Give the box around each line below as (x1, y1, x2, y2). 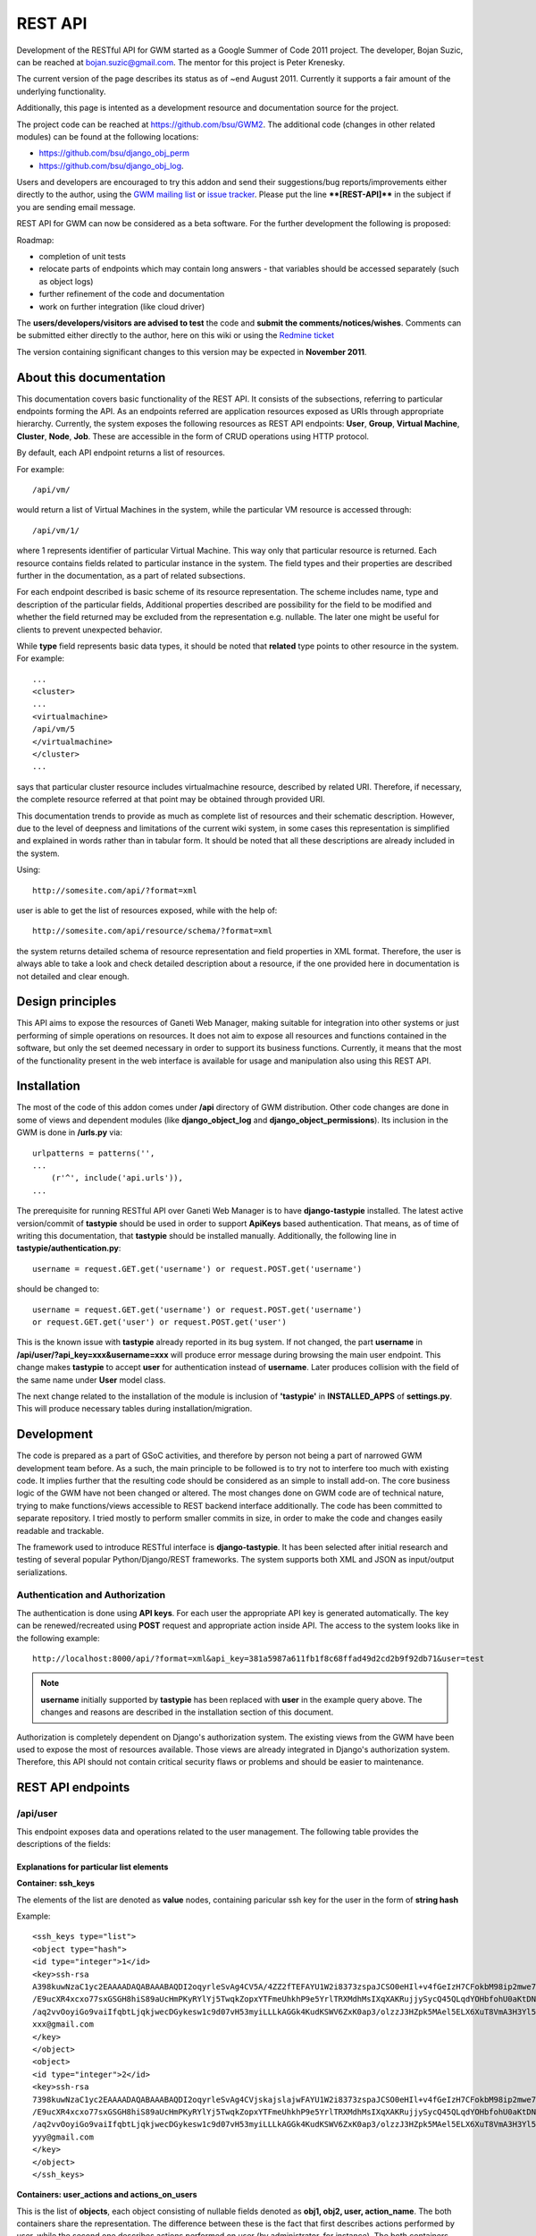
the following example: (16, 1632, 100, 1643)
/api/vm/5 (32, 724, 75, 734)
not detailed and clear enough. (16, 970, 130, 981)
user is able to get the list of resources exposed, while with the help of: (16, 904, 278, 916)
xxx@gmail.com (32, 2020, 94, 2029)
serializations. (16, 1566, 68, 1578)
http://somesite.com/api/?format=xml (32, 885, 198, 895)
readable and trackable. (16, 1525, 105, 1536)
